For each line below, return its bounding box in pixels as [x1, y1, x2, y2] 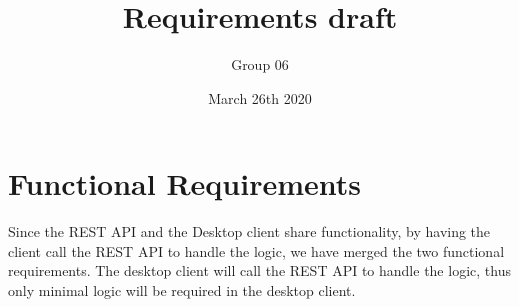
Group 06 [231, 54, 289, 75]
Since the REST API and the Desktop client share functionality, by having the [8, 221, 491, 242]
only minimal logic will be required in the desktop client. [8, 280, 356, 301]
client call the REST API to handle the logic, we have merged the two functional [8, 240, 505, 261]
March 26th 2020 [208, 87, 312, 108]
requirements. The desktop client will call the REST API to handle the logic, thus [8, 260, 511, 281]
